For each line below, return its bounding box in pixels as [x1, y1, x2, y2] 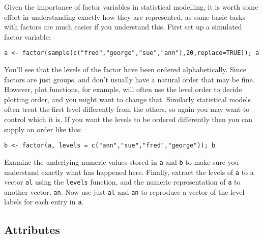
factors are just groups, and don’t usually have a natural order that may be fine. [4, 74, 255, 84]
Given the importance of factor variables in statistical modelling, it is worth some [4, 2, 258, 12]
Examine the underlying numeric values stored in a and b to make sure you [4, 156, 239, 167]
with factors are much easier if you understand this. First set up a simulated [4, 21, 242, 32]
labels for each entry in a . [4, 196, 84, 207]
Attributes [4, 221, 60, 237]
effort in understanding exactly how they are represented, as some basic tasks [4, 11, 245, 22]
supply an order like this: [4, 124, 82, 134]
